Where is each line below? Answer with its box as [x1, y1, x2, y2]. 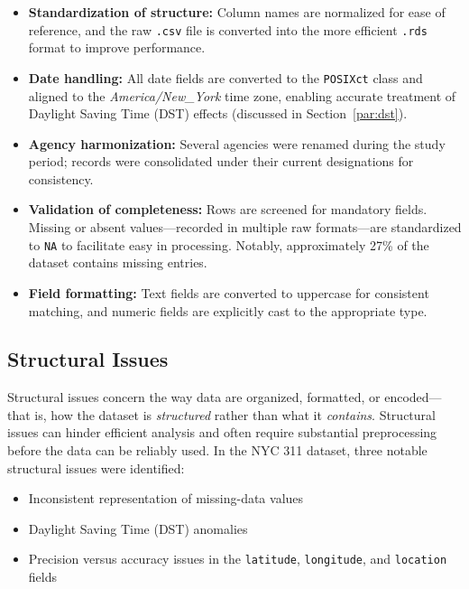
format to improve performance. [28, 38, 206, 57]
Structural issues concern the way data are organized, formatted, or [7, 388, 381, 407]
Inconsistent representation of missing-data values [28, 489, 304, 508]
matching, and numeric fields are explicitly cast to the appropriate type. [28, 301, 428, 320]
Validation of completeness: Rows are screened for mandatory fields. [28, 200, 428, 219]
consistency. [28, 169, 94, 188]
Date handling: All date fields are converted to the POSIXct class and [28, 68, 423, 87]
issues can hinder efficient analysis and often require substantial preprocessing [7, 423, 437, 442]
